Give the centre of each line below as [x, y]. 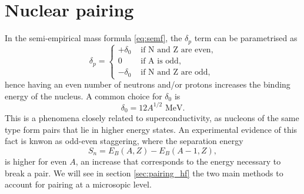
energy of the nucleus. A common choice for [83, 96]
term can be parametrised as [246, 38]
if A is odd [160, 61]
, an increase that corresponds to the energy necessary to [178, 161]
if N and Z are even [176, 50]
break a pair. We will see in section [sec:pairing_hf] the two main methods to [144, 173]
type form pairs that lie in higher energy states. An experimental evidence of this [151, 129]
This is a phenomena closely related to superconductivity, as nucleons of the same [152, 118]
